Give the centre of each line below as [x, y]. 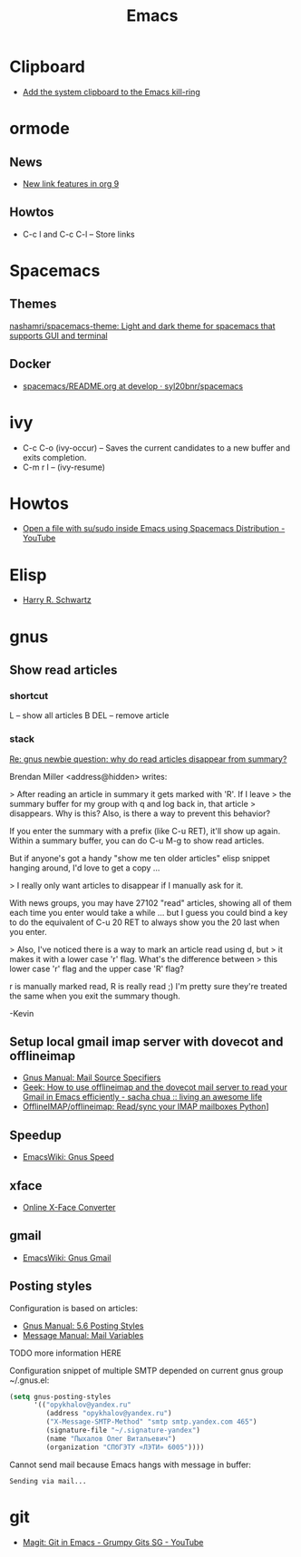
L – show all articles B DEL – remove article [89, 715]
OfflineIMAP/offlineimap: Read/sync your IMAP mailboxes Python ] [146, 1106]
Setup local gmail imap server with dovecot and [146, 1041]
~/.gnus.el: [29, 1380]
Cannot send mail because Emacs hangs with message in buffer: [131, 1465]
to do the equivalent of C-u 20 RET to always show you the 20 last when [145, 922]
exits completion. [54, 457]
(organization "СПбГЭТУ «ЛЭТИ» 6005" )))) [125, 1447]
